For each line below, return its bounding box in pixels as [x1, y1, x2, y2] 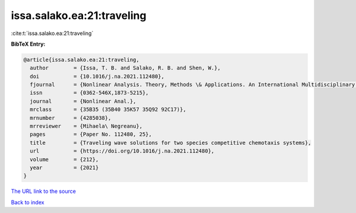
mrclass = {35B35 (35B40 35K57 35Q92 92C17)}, [30, 106, 186, 113]
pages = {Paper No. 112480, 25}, [30, 131, 152, 138]
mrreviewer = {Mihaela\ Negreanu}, [30, 123, 142, 130]
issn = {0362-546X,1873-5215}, [30, 90, 149, 96]
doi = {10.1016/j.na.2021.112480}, [30, 73, 164, 80]
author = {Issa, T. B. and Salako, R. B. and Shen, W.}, [30, 65, 221, 71]
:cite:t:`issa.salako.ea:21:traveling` [11, 30, 94, 37]
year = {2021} [30, 164, 99, 171]
